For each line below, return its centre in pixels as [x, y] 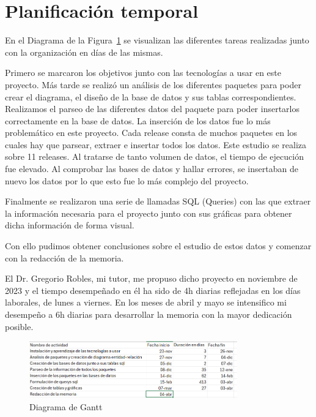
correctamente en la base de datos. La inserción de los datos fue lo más [138, 120]
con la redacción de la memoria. [64, 257]
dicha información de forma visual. [70, 225]
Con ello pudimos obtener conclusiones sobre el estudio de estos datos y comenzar [158, 246]
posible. [19, 326]
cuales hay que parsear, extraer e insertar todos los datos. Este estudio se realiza [156, 144]
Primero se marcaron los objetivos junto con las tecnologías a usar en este [143, 73]
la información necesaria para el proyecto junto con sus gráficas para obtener [149, 213]
